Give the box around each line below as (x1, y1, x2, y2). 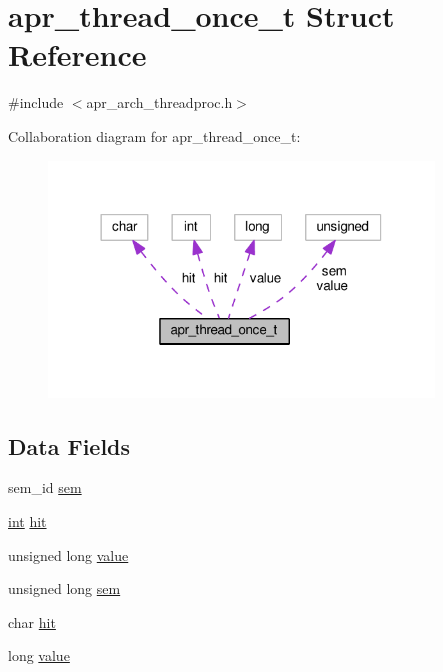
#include (8, 92, 64, 113)
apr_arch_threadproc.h (86, 92, 233, 113)
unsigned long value (8, 544, 129, 565)
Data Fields (8, 430, 131, 461)
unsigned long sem (8, 578, 121, 599)
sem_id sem (8, 477, 82, 498)
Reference (8, 34, 147, 75)
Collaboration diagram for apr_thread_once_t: (8, 125, 301, 146)
